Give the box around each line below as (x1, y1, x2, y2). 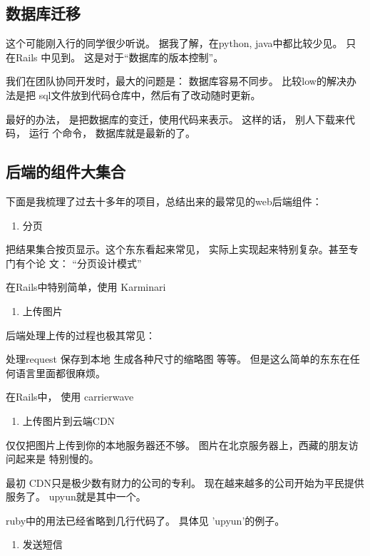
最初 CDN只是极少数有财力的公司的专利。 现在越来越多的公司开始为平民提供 (6, 475, 364, 490)
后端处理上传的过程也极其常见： (6, 327, 155, 342)
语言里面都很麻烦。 (15, 365, 106, 380)
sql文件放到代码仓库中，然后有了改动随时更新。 (38, 87, 261, 102)
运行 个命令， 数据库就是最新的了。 (29, 125, 195, 140)
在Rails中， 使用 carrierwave (6, 389, 134, 404)
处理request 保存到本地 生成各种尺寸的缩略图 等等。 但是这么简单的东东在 (6, 351, 350, 366)
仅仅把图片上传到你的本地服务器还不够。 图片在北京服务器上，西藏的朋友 (6, 437, 349, 452)
